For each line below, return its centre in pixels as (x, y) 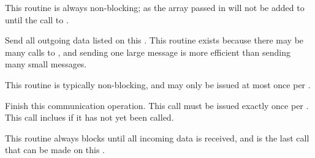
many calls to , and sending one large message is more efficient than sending (148, 52)
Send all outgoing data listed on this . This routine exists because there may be (154, 40)
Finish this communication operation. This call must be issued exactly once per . (157, 105)
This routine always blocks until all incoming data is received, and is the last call (157, 137)
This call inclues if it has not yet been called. (89, 117)
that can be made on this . (55, 150)
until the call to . (37, 19)
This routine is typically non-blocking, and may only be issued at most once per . (158, 84)
